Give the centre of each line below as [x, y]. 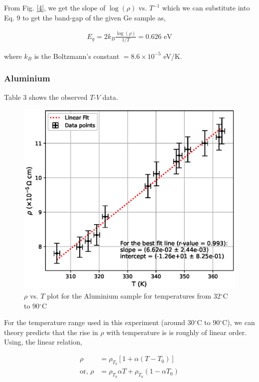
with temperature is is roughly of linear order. [177, 332]
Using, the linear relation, [43, 342]
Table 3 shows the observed [46, 97]
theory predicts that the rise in [51, 332]
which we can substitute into [206, 7]
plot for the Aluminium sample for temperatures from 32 [134, 296]
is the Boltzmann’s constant [77, 56]
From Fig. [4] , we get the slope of [55, 7]
